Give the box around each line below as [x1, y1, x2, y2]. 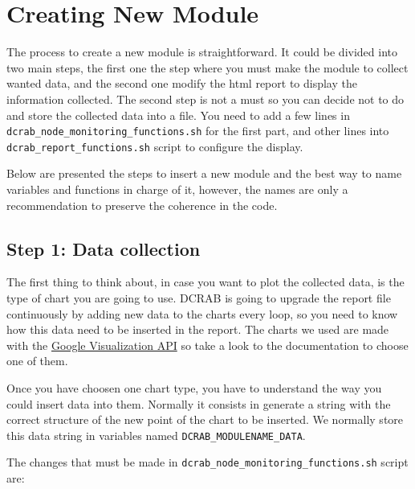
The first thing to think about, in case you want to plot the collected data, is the [6, 273, 405, 290]
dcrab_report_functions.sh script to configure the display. [6, 138, 303, 154]
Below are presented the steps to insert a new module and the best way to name [6, 165, 402, 182]
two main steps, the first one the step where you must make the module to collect [6, 59, 409, 76]
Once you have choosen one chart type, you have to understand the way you [6, 379, 382, 396]
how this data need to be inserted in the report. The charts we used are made [6, 321, 389, 338]
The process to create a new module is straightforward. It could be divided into [6, 43, 397, 60]
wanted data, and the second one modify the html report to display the [6, 75, 357, 92]
